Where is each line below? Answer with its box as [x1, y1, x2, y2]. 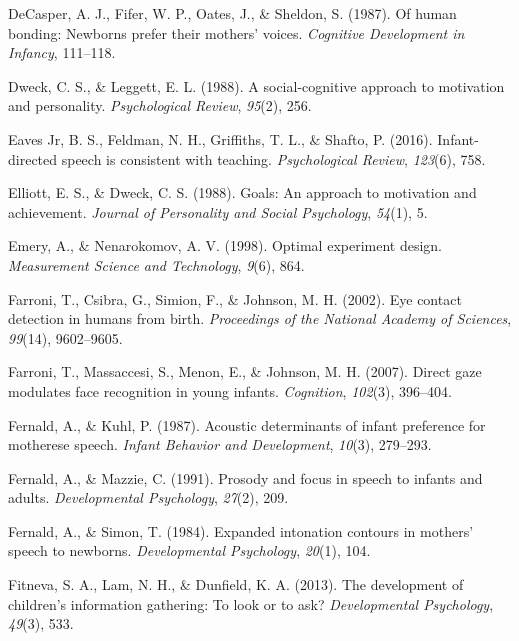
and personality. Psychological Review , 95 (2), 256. [8, 95, 312, 116]
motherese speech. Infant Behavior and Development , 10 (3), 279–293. [8, 434, 432, 455]
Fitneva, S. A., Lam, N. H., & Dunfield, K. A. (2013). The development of [8, 574, 464, 595]
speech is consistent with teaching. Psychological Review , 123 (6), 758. [61, 148, 486, 169]
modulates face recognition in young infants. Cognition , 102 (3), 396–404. [8, 380, 452, 401]
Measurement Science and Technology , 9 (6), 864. [8, 254, 305, 275]
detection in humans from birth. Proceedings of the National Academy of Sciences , [8, 308, 512, 329]
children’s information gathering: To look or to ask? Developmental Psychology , [8, 593, 494, 614]
